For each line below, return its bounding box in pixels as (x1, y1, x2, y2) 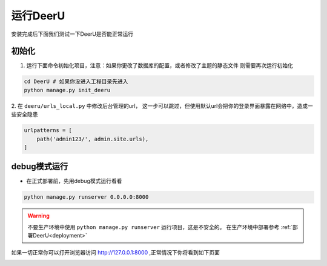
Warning (27, 212, 50, 219)
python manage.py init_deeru (24, 87, 111, 93)
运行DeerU (11, 9, 65, 22)
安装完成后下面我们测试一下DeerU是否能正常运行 (11, 30, 134, 38)
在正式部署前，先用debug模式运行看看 (26, 178, 122, 185)
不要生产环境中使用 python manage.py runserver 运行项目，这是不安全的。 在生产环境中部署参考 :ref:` (27, 223, 293, 230)
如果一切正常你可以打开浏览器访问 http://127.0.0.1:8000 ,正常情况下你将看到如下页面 (11, 248, 220, 256)
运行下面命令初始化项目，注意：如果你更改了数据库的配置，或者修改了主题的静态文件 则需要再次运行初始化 (26, 62, 293, 69)
